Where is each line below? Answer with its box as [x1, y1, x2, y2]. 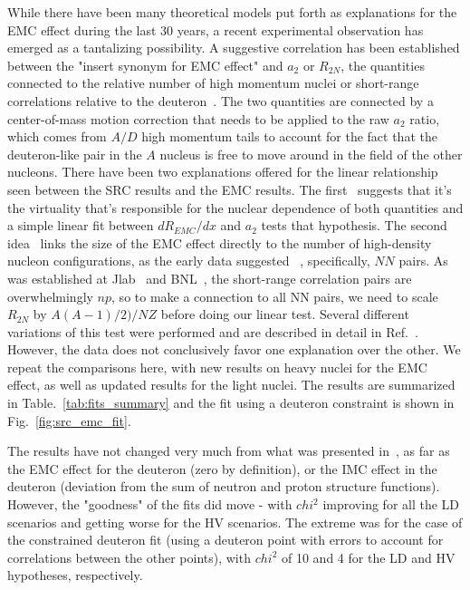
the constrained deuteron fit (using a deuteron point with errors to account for [7, 530, 444, 549]
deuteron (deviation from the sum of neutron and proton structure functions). [7, 477, 440, 496]
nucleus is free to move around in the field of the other [159, 144, 463, 163]
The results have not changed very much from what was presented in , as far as [7, 441, 450, 460]
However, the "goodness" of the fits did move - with [7, 495, 293, 514]
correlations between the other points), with [7, 547, 251, 566]
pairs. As [398, 251, 448, 270]
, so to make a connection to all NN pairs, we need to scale [111, 286, 438, 305]
